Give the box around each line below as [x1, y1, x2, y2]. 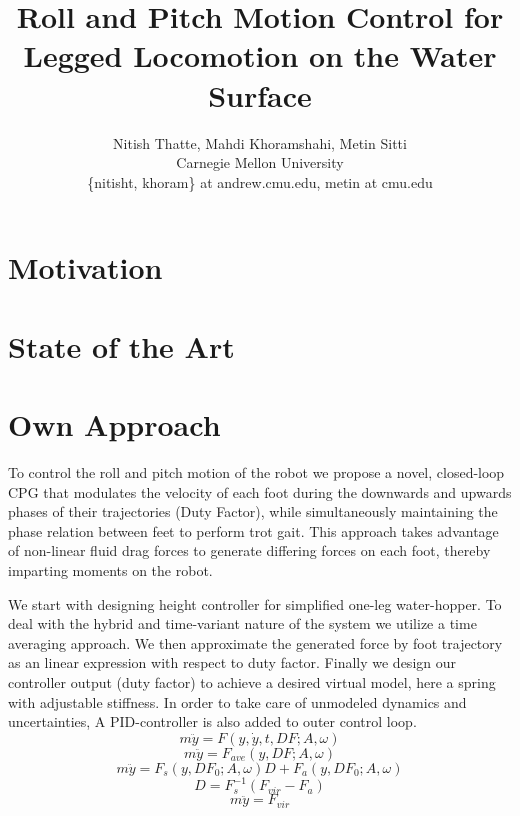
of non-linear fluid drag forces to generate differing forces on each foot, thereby [8, 540, 491, 561]
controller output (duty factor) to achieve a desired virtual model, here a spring [8, 671, 496, 692]
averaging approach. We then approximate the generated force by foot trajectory [8, 632, 503, 653]
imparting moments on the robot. [8, 559, 213, 580]
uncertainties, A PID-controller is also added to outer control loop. [8, 711, 417, 732]
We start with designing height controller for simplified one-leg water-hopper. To [8, 593, 502, 614]
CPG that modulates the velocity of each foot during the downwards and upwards [8, 481, 512, 502]
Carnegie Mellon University [176, 152, 344, 173]
